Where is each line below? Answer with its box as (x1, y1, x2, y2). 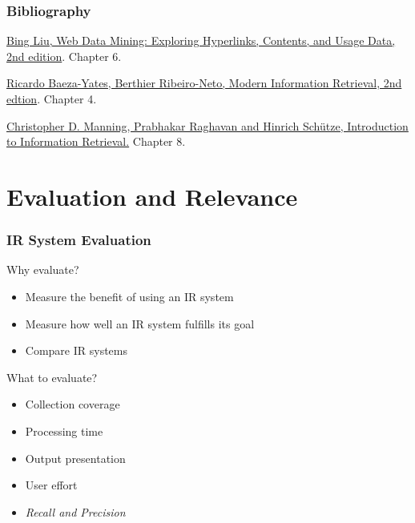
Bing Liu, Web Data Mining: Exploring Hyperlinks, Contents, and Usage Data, (6, 32, 396, 49)
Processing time (25, 422, 103, 439)
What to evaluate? (6, 368, 98, 385)
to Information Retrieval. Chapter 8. (6, 133, 186, 150)
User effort (25, 477, 78, 493)
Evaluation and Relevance (6, 179, 298, 212)
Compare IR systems (25, 342, 128, 359)
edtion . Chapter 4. (6, 91, 97, 107)
